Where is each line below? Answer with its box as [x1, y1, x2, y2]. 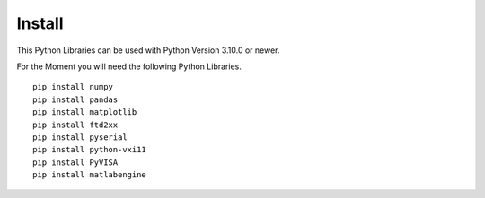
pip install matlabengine [32, 170, 147, 180]
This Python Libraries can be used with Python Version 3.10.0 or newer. [16, 45, 280, 56]
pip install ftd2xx [32, 119, 119, 130]
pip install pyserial [32, 132, 128, 142]
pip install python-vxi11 [32, 144, 147, 155]
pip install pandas [32, 94, 119, 105]
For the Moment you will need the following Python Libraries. [16, 61, 242, 72]
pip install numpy [32, 82, 114, 92]
